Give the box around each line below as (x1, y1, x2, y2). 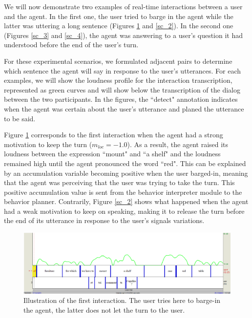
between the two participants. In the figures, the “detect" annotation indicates (4, 94, 238, 104)
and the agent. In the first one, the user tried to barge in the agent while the (4, 11, 233, 21)
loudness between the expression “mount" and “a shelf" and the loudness (4, 149, 221, 159)
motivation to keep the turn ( (4, 139, 92, 149)
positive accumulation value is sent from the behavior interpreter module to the (4, 187, 242, 197)
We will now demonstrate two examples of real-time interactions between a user (4, 1, 243, 11)
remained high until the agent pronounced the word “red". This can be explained (4, 158, 246, 168)
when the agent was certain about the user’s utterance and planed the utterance (4, 103, 244, 113)
